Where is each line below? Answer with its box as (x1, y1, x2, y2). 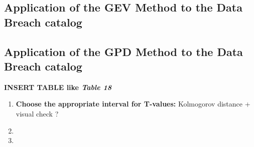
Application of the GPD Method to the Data (4, 43, 243, 59)
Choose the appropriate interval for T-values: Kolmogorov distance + (16, 98, 250, 109)
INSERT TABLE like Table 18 (4, 81, 111, 92)
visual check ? (16, 108, 59, 118)
